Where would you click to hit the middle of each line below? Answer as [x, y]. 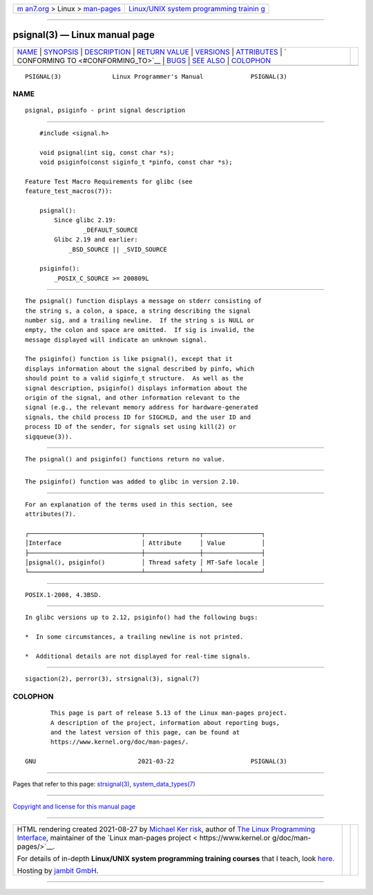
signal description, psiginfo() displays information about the [136, 388]
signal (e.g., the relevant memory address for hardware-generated [142, 407]
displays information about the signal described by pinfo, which [140, 369]
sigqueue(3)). [49, 436]
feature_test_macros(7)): [69, 191]
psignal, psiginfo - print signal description [105, 110]
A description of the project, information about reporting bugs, [165, 722]
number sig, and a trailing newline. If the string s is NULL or [140, 320]
